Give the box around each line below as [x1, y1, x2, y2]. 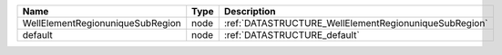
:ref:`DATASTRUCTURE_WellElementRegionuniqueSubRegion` [223, 17, 488, 29]
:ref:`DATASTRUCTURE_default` [223, 29, 360, 41]
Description [223, 5, 277, 17]
